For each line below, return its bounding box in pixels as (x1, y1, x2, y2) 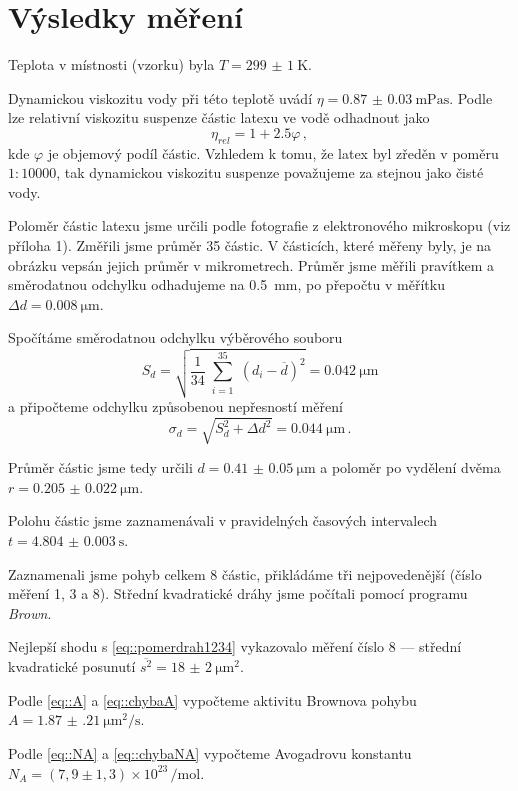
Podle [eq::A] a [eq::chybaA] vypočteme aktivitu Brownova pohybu (8, 689, 417, 710)
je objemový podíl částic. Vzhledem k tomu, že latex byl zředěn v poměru (47, 142, 499, 163)
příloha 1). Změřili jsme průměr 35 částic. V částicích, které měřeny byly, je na (8, 235, 492, 256)
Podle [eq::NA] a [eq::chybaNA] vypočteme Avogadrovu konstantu (8, 743, 412, 764)
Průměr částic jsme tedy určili (8, 457, 193, 478)
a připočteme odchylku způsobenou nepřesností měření (8, 396, 343, 417)
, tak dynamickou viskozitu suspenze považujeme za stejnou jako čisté (56, 162, 484, 183)
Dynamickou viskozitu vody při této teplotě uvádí (8, 87, 313, 108)
